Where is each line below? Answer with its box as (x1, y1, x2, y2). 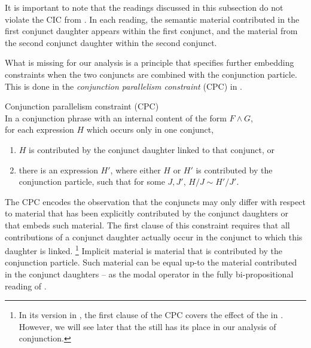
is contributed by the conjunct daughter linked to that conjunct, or (29, 143, 275, 155)
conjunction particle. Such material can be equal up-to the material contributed (5, 256, 297, 268)
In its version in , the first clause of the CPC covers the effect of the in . (19, 309, 283, 321)
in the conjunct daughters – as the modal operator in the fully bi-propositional (5, 267, 294, 280)
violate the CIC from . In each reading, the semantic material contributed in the (5, 13, 300, 25)
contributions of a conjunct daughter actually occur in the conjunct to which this (5, 230, 303, 243)
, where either (110, 163, 161, 176)
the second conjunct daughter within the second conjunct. (5, 36, 217, 48)
